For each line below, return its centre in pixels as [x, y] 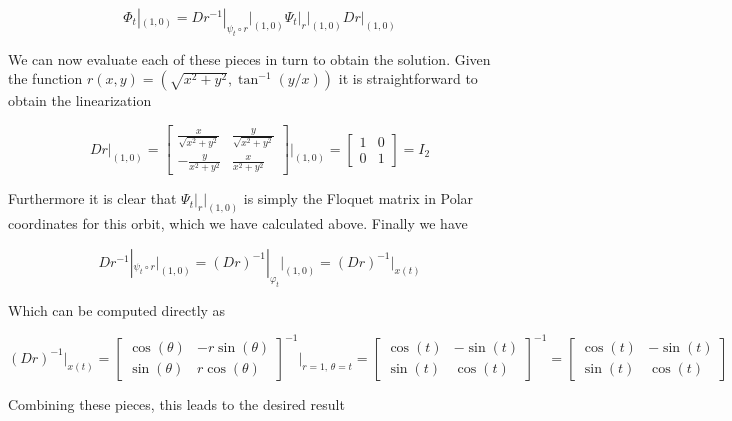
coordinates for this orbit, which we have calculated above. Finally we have [238, 223]
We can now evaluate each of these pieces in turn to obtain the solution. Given [249, 58]
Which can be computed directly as [117, 309]
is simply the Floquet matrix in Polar [358, 198]
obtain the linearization [80, 100]
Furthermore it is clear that [92, 198]
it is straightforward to [408, 78]
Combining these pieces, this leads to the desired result [176, 403]
